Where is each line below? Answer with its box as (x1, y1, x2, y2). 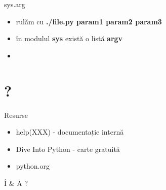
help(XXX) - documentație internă (16, 126, 124, 137)
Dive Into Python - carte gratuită (16, 143, 120, 154)
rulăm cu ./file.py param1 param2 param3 (16, 16, 162, 26)
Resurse (4, 109, 28, 120)
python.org (16, 161, 50, 171)
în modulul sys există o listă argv (16, 33, 123, 44)
